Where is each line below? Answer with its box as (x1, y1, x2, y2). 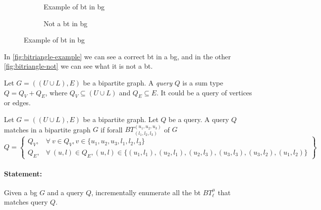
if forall (101, 124, 123, 134)
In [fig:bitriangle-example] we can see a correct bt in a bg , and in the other (4, 51, 231, 61)
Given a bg (4, 187, 38, 197)
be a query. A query (168, 114, 229, 124)
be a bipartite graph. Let (83, 114, 159, 124)
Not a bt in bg (44, 18, 88, 28)
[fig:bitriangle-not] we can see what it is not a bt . (4, 61, 153, 71)
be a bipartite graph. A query (83, 77, 172, 87)
